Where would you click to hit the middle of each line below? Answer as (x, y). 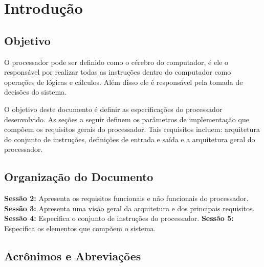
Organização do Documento (79, 177)
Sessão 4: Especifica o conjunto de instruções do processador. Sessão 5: (119, 218)
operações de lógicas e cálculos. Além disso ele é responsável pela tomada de (124, 82)
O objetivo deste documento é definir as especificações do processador (113, 109)
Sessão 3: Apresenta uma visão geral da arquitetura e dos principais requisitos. (129, 208)
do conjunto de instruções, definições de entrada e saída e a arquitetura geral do (130, 139)
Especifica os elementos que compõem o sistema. (80, 228)
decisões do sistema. (35, 92)
